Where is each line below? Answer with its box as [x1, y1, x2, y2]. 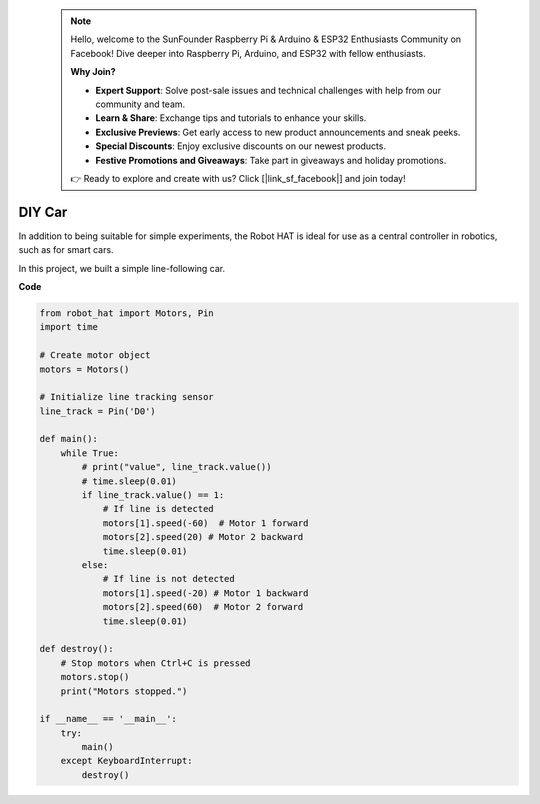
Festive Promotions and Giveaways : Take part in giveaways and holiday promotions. [95, 154, 447, 166]
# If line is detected [102, 503, 214, 515]
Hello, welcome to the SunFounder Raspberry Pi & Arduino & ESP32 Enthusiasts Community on [70, 33, 462, 45]
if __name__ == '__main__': [39, 713, 177, 725]
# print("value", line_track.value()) [81, 461, 272, 473]
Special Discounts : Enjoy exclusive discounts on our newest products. [95, 140, 387, 152]
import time [39, 321, 99, 333]
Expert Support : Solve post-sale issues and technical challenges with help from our [95, 84, 442, 96]
